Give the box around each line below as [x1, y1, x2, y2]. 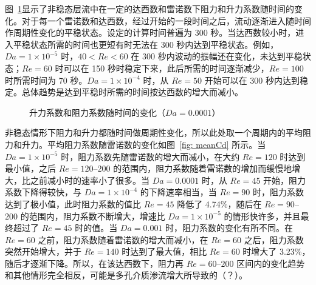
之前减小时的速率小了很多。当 [30, 173, 149, 186]
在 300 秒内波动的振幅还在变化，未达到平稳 [131, 50, 303, 62]
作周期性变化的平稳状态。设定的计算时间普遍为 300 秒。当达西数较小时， [5, 26, 296, 39]
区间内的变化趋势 [236, 256, 305, 269]
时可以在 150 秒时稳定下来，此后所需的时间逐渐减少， [55, 61, 269, 74]
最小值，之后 [5, 162, 56, 175]
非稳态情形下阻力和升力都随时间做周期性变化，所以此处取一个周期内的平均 [5, 126, 303, 139]
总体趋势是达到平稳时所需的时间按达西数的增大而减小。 [21, 85, 243, 98]
